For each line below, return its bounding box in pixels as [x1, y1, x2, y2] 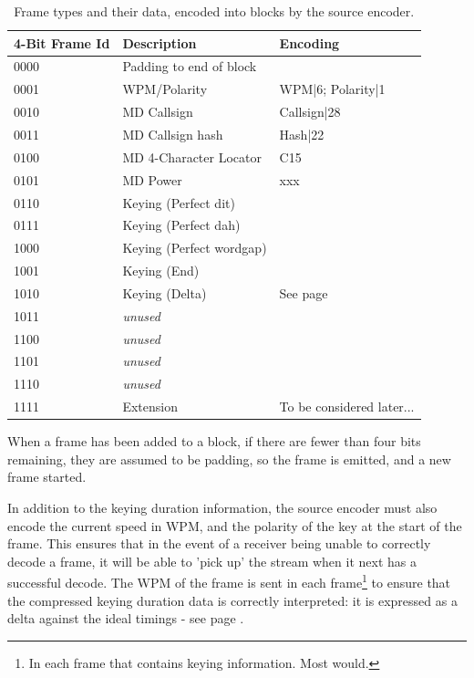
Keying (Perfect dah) [122, 215, 241, 235]
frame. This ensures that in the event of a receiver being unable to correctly [7, 534, 431, 553]
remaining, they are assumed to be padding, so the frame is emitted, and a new [7, 449, 451, 468]
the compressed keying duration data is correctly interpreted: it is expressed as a [7, 590, 458, 610]
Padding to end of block [122, 57, 257, 76]
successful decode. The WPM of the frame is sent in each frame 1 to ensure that [7, 570, 451, 591]
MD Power [122, 170, 182, 189]
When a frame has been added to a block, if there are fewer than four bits [7, 432, 421, 451]
